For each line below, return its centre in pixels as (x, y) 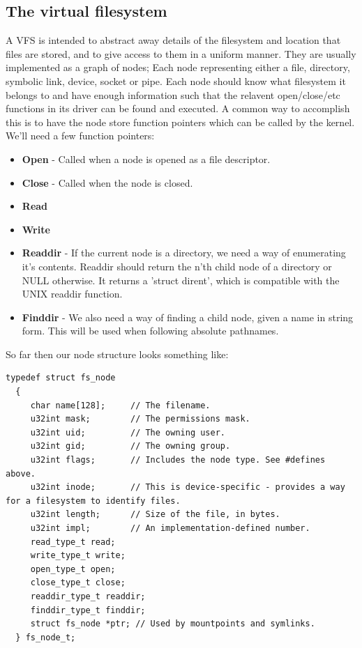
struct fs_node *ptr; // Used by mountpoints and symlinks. (173, 624)
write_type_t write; (78, 556)
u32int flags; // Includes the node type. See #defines (178, 460)
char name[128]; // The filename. (120, 405)
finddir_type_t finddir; (88, 610)
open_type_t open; (73, 569)
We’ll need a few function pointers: (80, 136)
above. (21, 473)
